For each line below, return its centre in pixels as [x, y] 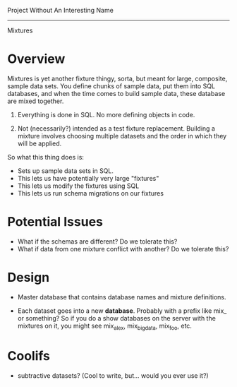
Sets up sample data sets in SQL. [66, 171]
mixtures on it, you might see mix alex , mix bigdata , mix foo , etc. [105, 326]
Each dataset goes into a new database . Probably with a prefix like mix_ [122, 311]
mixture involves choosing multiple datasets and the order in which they [122, 136]
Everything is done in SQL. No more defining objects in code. [106, 114]
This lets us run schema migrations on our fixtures [91, 193]
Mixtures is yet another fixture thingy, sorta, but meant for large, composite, [117, 78]
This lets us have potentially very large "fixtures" [88, 178]
